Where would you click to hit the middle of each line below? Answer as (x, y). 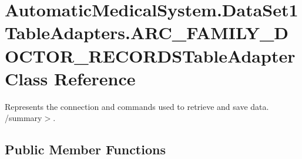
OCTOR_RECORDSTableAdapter (150, 55)
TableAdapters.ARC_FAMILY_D (147, 32)
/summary (24, 118)
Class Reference (70, 78)
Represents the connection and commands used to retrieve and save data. (137, 106)
